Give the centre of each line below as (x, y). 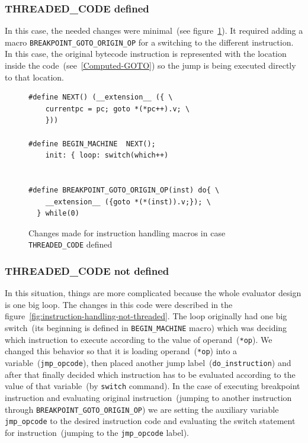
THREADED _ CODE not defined (87, 270)
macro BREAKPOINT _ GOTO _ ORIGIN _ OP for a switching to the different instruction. (149, 42)
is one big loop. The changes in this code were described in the (119, 304)
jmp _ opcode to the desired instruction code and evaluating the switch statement (150, 421)
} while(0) (58, 214)
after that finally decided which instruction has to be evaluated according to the (150, 374)
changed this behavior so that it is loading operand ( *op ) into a (121, 351)
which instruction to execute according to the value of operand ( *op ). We (139, 339)
